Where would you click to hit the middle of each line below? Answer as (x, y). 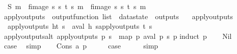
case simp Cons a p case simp (81, 46)
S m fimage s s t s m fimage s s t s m (77, 6)
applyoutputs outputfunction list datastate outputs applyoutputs (118, 16)
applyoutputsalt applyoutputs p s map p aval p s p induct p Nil (118, 36)
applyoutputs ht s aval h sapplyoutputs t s (80, 26)
